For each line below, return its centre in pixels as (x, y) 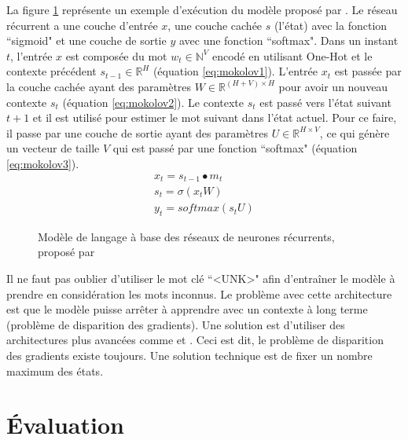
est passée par (368, 71)
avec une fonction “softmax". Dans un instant (289, 40)
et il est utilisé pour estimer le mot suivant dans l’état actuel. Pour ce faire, (215, 117)
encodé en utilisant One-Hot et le (292, 55)
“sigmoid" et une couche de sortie (86, 40)
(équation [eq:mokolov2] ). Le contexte (153, 102)
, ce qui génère (355, 132)
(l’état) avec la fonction (331, 25)
